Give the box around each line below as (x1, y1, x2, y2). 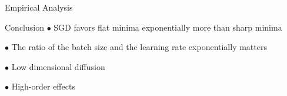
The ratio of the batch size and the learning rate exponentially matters (11, 41, 267, 53)
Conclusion (5, 21, 44, 33)
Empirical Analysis (5, 1, 73, 13)
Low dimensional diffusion (11, 60, 105, 72)
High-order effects (11, 80, 75, 92)
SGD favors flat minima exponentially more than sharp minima (54, 21, 282, 33)
